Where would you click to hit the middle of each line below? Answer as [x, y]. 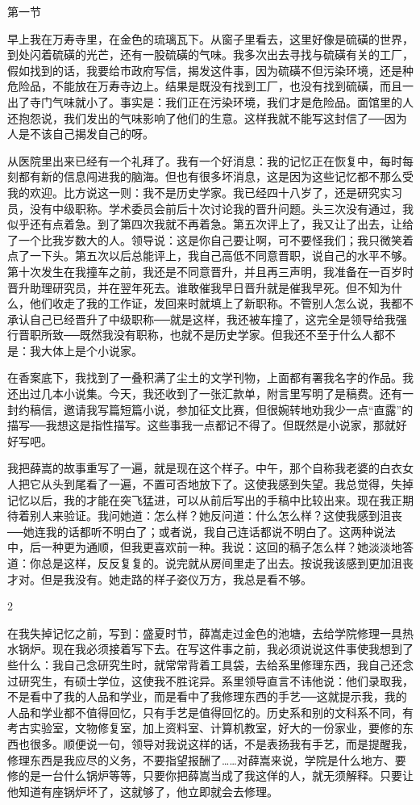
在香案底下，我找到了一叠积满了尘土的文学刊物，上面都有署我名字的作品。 [205, 377]
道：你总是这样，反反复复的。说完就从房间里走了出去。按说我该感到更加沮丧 [210, 563]
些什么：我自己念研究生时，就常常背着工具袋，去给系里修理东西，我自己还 [205, 664]
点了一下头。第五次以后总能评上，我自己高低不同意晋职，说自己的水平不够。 [210, 256]
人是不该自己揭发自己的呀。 [81, 134]
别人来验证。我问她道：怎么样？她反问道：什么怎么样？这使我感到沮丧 [216, 516]
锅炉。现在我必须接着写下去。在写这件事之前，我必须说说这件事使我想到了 [216, 649]
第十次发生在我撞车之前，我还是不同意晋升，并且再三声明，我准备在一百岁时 [210, 271]
